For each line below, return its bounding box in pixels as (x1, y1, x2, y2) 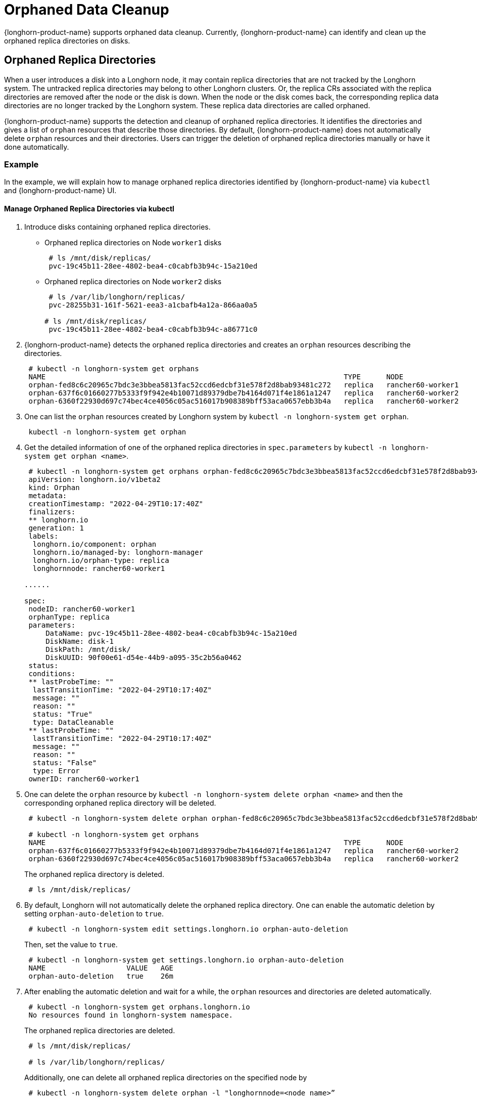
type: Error (32, 766, 80, 775)
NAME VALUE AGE (28, 963, 174, 972)
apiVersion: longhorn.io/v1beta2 (28, 475, 161, 483)
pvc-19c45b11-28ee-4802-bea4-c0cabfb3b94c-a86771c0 (49, 325, 258, 333)
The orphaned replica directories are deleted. (24, 1026, 175, 1035)
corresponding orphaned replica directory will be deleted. (24, 798, 216, 807)
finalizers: (28, 507, 76, 516)
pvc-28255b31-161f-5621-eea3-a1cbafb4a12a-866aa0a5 (49, 300, 258, 309)
